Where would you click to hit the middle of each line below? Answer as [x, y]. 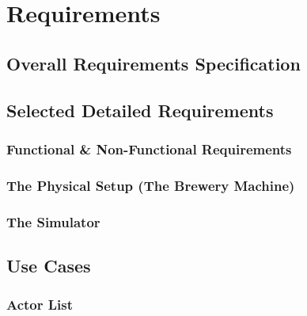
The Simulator [53, 221]
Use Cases [49, 265]
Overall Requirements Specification [153, 63]
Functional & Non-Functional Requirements [149, 148]
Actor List [40, 305]
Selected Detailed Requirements [140, 110]
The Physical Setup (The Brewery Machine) [151, 185]
